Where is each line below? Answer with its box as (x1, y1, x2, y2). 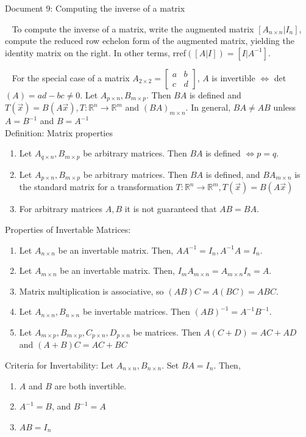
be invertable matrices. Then (82, 305, 190, 318)
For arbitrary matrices (19, 202, 103, 215)
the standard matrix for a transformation (19, 180, 173, 193)
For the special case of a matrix (12, 71, 130, 84)
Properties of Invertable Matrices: (5, 222, 131, 235)
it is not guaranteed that (124, 202, 217, 215)
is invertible (212, 71, 255, 84)
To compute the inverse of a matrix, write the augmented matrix (12, 22, 254, 35)
